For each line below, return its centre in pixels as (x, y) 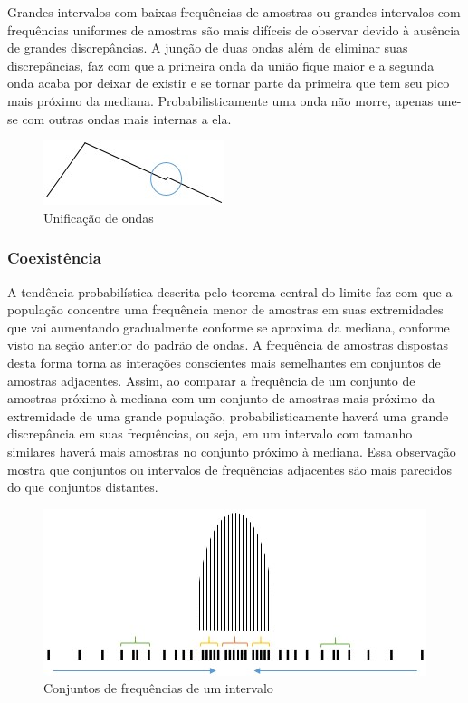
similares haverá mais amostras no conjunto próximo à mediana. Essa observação (232, 451)
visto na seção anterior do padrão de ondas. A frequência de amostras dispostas (228, 345)
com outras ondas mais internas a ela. (127, 118)
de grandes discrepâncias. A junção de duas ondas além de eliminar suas (208, 48)
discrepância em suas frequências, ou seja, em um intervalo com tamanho (210, 433)
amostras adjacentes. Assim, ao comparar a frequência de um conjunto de (211, 380)
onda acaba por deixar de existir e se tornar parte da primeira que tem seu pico (229, 83)
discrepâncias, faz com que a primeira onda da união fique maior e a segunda (221, 65)
